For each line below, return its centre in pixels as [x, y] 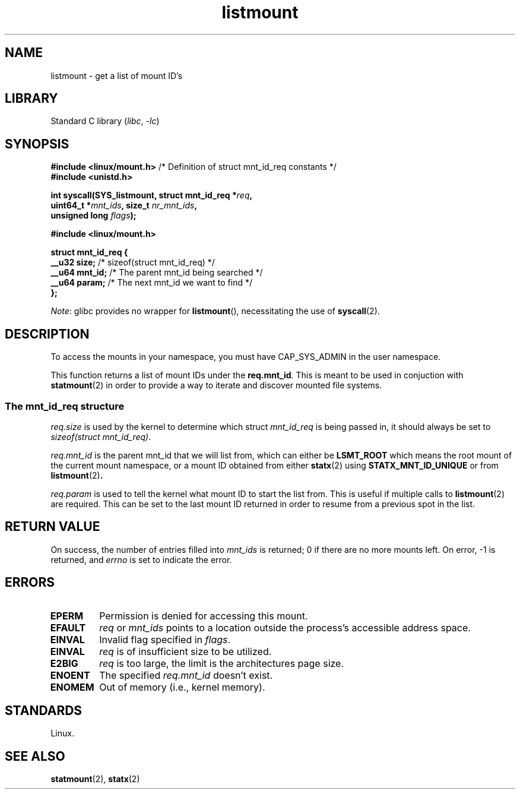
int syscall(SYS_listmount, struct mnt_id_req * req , [152, 195]
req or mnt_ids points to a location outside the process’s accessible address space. [285, 627]
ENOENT [70, 675]
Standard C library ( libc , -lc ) [105, 121]
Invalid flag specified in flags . [165, 639]
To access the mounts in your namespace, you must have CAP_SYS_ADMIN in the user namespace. [246, 357]
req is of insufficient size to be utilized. [186, 651]
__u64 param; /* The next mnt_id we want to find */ [151, 283]
